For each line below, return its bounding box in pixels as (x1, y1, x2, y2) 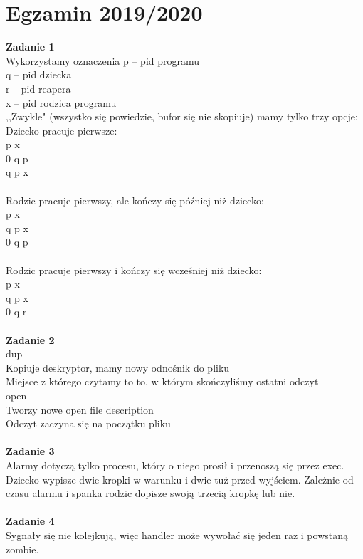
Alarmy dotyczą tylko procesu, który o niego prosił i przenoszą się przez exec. (6, 457, 344, 472)
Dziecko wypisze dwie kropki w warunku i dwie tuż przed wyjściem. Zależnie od (6, 471, 354, 486)
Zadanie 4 (6, 513, 55, 528)
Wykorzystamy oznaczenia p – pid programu (6, 53, 200, 68)
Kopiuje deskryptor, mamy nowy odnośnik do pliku (6, 360, 230, 375)
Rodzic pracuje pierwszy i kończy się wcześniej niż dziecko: (6, 262, 262, 277)
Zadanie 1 (6, 39, 55, 54)
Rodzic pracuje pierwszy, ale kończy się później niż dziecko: (6, 192, 264, 207)
